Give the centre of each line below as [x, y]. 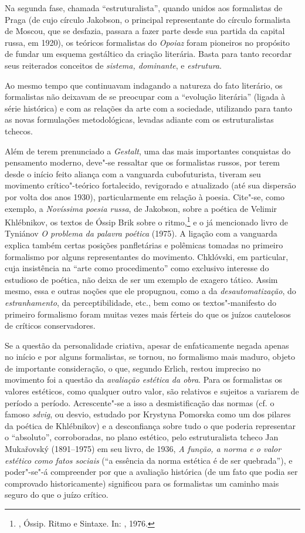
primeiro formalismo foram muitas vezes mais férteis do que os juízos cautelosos [148, 314]
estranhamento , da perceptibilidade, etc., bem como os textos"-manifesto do [141, 302]
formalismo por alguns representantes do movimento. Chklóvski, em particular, [147, 256]
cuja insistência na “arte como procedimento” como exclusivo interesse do [137, 268]
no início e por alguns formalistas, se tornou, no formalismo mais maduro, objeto [150, 357]
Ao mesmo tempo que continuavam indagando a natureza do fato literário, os [144, 85]
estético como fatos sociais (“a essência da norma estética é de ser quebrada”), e [149, 460]
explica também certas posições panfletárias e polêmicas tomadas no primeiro [144, 244]
